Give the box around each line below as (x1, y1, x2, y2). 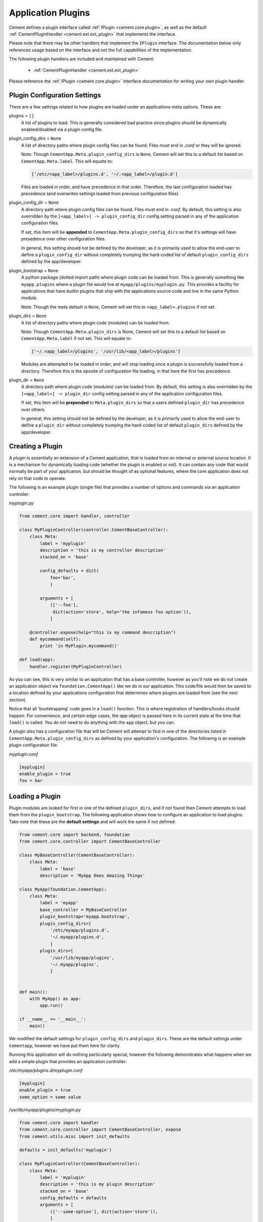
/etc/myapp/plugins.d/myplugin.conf (9, 1068, 83, 1073)
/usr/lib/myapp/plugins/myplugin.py (9, 1107, 81, 1113)
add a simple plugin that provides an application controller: (9, 1058, 127, 1064)
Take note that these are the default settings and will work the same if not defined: (9, 819, 176, 825)
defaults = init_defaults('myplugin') (19, 1147, 112, 1153)
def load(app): (19, 657, 56, 662)
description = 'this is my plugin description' (39, 1181, 156, 1187)
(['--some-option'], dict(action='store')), (50, 1209, 158, 1214)
